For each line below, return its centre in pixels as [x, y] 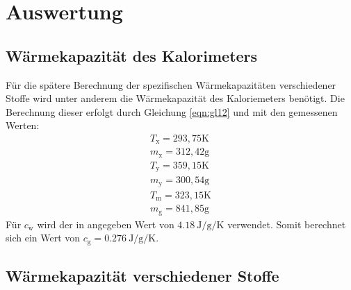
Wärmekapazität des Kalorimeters [132, 55]
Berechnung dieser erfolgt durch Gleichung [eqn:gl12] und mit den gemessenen [172, 111]
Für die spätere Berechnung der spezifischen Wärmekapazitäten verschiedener [171, 84]
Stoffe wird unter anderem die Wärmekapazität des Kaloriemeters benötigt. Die [175, 98]
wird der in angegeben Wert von [106, 224]
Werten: [23, 125]
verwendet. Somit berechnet [287, 224]
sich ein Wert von [43, 238]
